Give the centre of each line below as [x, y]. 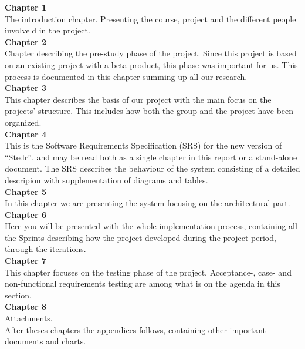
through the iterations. [45, 249]
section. [18, 295]
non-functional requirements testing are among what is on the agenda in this [143, 283]
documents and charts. [45, 341]
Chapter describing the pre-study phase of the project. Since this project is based [151, 53]
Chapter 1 [26, 7]
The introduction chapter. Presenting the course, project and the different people [150, 19]
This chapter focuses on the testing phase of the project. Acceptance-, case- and [148, 272]
